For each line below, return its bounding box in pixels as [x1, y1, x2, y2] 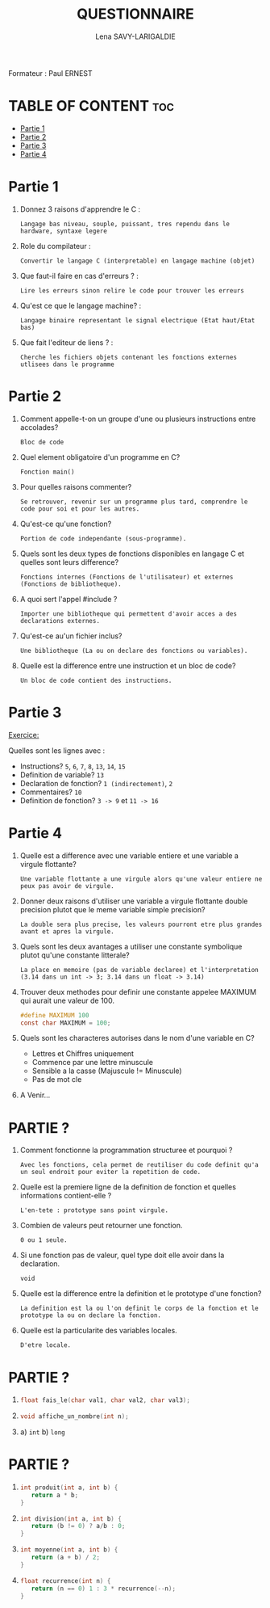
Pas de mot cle [31, 1075, 82, 1084]
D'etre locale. [19, 1341, 72, 1349]
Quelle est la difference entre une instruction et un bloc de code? [19, 660, 236, 671]
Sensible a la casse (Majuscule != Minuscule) [31, 1066, 183, 1076]
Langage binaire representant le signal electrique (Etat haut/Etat [19, 316, 255, 324]
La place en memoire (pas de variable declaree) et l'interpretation [19, 966, 260, 974]
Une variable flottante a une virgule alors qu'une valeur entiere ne [19, 874, 263, 883]
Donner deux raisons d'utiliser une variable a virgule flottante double [19, 896, 248, 906]
